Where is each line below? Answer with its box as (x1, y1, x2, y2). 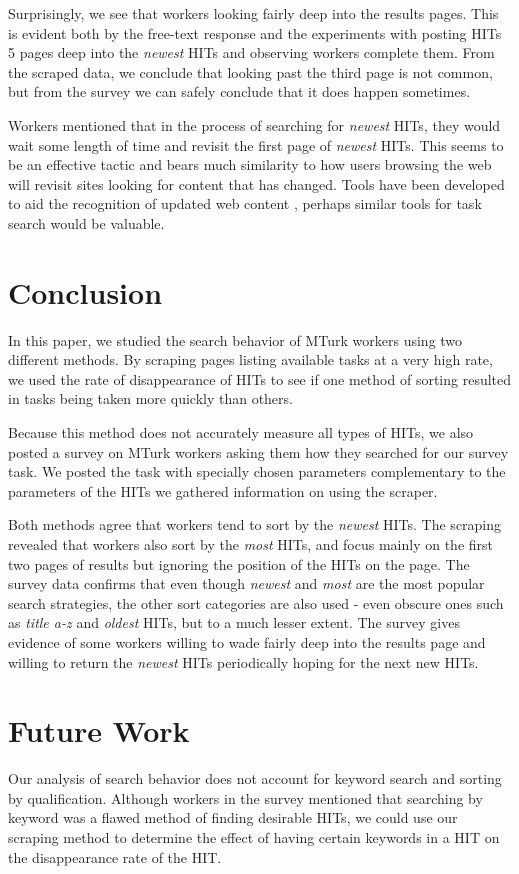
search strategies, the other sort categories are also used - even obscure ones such (8, 592, 504, 613)
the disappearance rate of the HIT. (8, 846, 222, 867)
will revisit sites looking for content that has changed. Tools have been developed (8, 173, 505, 194)
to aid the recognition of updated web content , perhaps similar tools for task (8, 193, 482, 214)
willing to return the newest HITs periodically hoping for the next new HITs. (8, 651, 479, 672)
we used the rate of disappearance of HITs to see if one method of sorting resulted (8, 368, 512, 389)
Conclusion (8, 271, 163, 312)
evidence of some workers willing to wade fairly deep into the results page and (8, 631, 486, 652)
